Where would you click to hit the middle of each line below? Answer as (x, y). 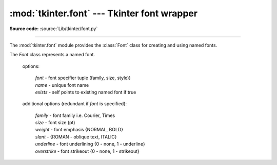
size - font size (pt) (55, 123)
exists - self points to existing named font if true (86, 92)
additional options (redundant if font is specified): (75, 104)
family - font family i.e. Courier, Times (75, 115)
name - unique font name (62, 85)
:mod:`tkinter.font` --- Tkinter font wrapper (103, 13)
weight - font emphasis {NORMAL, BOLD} (79, 130)
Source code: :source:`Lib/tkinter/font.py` (54, 29)
